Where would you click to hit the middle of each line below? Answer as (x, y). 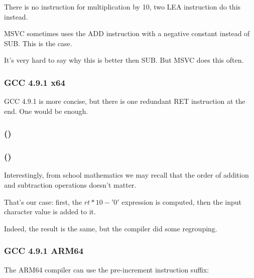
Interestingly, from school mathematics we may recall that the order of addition (126, 175)
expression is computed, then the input (181, 201)
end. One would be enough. (46, 111)
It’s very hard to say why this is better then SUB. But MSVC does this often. (124, 60)
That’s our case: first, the (43, 201)
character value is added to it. (50, 212)
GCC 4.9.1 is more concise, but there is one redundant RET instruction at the (125, 101)
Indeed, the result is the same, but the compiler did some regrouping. (111, 228)
